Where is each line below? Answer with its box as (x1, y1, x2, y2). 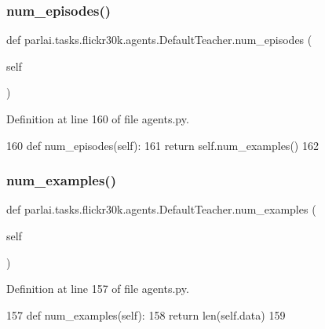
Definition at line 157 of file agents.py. (6, 280, 189, 297)
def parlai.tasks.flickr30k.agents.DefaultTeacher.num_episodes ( (6, 31, 312, 48)
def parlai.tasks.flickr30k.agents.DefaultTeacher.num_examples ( (6, 201, 316, 218)
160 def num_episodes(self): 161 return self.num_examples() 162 (6, 137, 319, 153)
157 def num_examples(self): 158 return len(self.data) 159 (6, 306, 286, 323)
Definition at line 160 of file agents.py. (6, 111, 189, 126)
